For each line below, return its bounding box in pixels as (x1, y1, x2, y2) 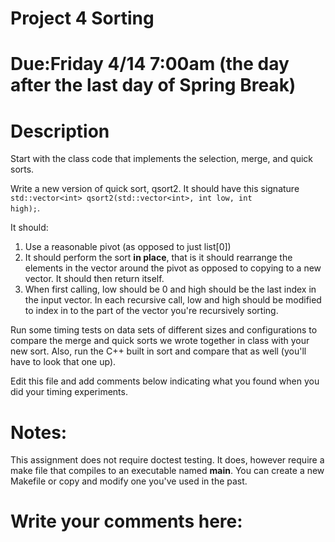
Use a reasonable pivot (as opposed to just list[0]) (24, 241, 232, 253)
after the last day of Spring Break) (10, 74, 297, 97)
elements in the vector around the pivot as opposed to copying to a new (24, 262, 322, 274)
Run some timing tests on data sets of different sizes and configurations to (10, 324, 318, 336)
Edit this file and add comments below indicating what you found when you (10, 375, 320, 387)
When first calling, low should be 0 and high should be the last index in (24, 283, 317, 296)
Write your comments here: (10, 510, 243, 533)
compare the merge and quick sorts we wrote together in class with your (10, 335, 310, 347)
